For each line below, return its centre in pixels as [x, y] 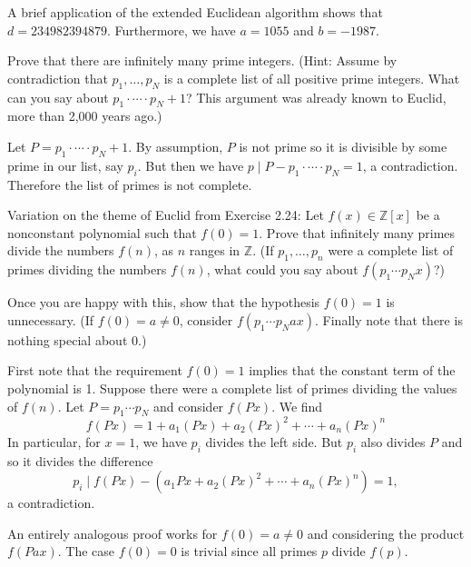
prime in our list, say [65, 165]
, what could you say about [282, 269]
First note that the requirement [95, 370]
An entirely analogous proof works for [113, 533]
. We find [297, 406]
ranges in [215, 250]
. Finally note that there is [389, 319]
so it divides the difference [80, 460]
